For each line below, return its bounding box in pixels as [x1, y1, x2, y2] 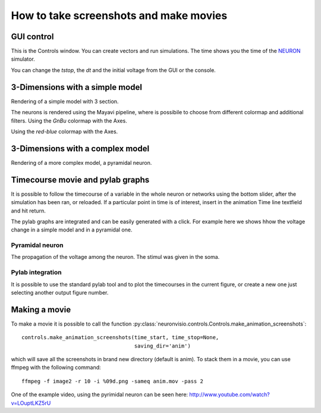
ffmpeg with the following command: [11, 364, 101, 371]
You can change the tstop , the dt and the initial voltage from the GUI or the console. [11, 66, 216, 74]
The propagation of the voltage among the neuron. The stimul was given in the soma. [11, 254, 220, 261]
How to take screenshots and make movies [11, 9, 228, 22]
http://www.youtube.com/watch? [189, 391, 270, 398]
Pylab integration [11, 268, 62, 277]
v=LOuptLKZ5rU [11, 399, 51, 406]
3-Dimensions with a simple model [11, 82, 143, 92]
